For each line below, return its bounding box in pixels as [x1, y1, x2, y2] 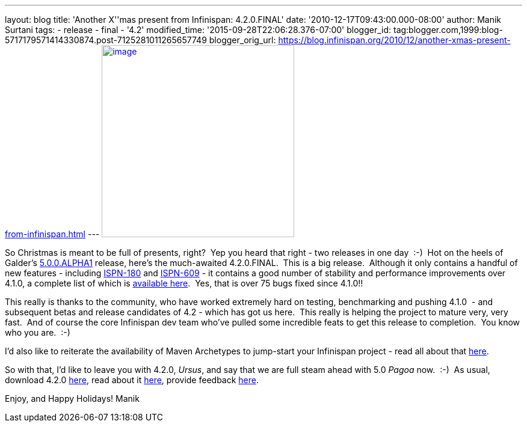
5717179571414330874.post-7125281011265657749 [5, 35, 207, 45]
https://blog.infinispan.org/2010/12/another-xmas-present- [278, 35, 511, 45]
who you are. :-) [5, 327, 70, 338]
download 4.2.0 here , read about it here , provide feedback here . [5, 375, 259, 385]
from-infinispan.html [5, 229, 85, 239]
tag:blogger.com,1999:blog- [393, 25, 503, 35]
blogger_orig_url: [209, 35, 276, 45]
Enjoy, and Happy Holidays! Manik [5, 393, 140, 404]
